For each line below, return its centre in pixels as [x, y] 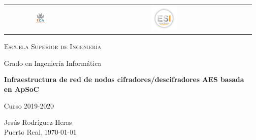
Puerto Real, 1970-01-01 [40, 131]
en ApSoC [22, 89]
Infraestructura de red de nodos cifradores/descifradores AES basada [124, 79]
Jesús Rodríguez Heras [38, 122]
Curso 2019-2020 [29, 105]
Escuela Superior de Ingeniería [53, 46]
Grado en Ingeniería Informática [53, 63]
